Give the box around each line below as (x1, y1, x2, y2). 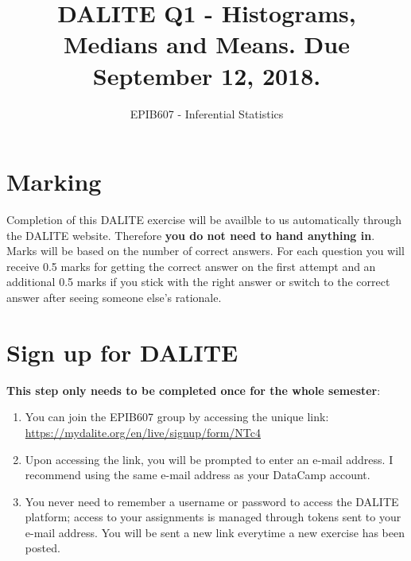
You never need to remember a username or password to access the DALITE (25, 493, 399, 509)
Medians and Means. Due (64, 28, 350, 60)
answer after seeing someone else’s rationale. (6, 289, 222, 305)
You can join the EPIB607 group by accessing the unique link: (25, 408, 329, 425)
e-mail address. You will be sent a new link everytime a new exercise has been (25, 524, 405, 540)
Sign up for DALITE (6, 335, 238, 368)
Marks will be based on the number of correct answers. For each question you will (6, 242, 405, 259)
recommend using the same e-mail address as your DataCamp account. (25, 466, 370, 483)
